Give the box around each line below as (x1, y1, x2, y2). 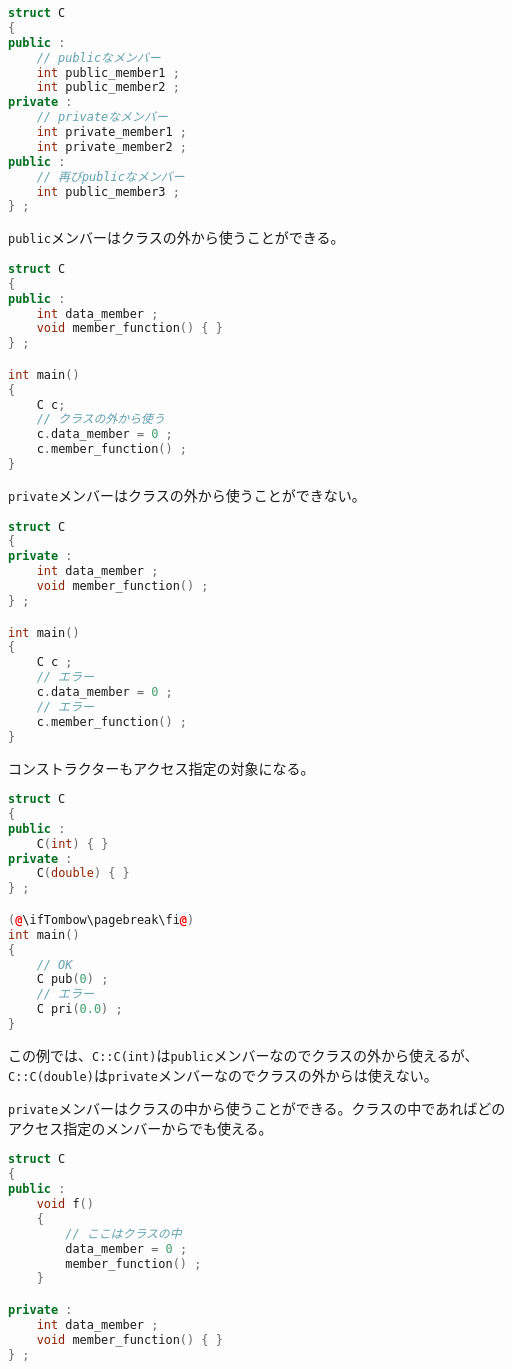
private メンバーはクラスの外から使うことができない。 (8, 484, 366, 505)
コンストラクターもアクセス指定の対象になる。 (8, 757, 315, 778)
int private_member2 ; (36, 139, 187, 154)
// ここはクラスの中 (65, 1226, 182, 1241)
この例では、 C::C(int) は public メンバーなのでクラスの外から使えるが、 (8, 1044, 479, 1065)
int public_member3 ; (36, 184, 180, 199)
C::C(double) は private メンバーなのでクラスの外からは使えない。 (8, 1064, 438, 1085)
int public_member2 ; (36, 80, 180, 95)
